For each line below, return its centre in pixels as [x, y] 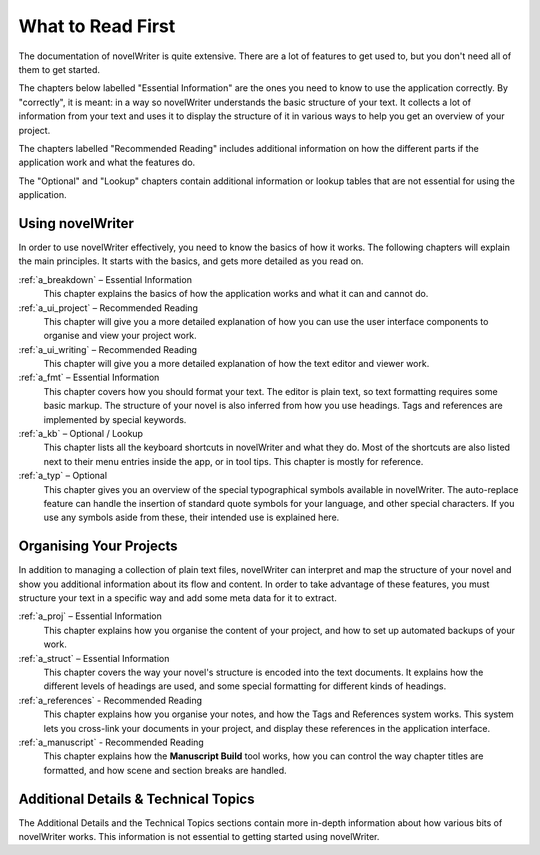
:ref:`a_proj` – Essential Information [90, 616]
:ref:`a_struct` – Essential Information [94, 658]
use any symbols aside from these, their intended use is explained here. [191, 517]
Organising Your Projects [98, 546]
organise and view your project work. [120, 336]
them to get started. [59, 69]
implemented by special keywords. [115, 419]
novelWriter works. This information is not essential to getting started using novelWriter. [199, 837]
